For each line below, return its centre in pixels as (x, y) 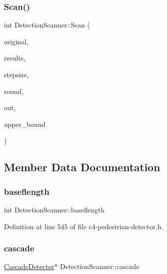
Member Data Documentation (82, 167)
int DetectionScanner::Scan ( (47, 25)
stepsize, (16, 74)
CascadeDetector (29, 266)
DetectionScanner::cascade (100, 266)
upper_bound (25, 124)
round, (14, 91)
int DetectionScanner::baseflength (54, 209)
